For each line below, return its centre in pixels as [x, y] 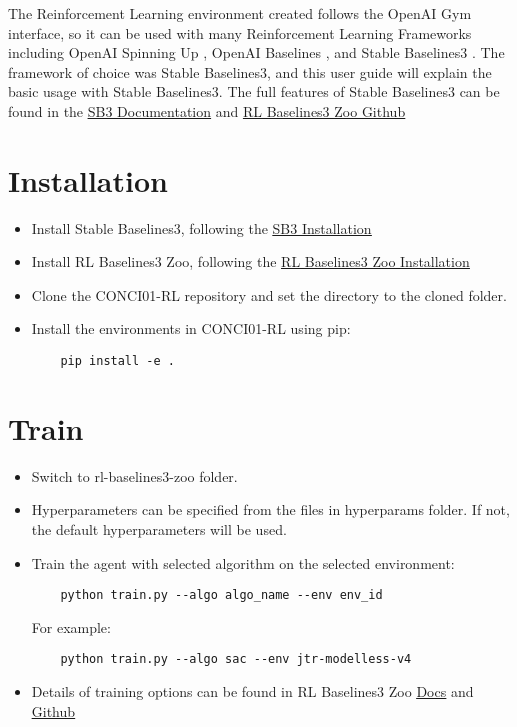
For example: [71, 626]
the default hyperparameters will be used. [159, 529]
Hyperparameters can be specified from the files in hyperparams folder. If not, [270, 509]
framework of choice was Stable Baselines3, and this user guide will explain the [250, 71]
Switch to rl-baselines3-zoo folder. [134, 475]
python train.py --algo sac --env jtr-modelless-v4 [236, 659]
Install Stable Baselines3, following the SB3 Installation [201, 227]
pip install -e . [117, 361]
